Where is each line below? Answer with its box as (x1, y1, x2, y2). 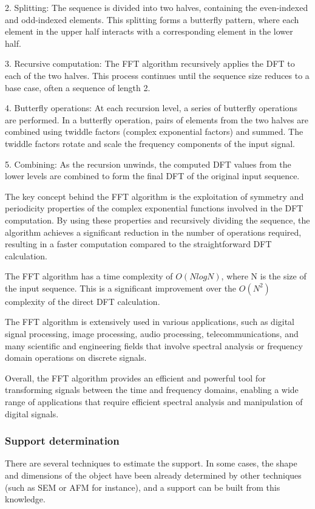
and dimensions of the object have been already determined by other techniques (5, 469, 302, 482)
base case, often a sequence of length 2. (5, 81, 151, 94)
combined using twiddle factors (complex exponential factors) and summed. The (5, 125, 303, 138)
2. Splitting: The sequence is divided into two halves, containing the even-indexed (5, 1, 308, 13)
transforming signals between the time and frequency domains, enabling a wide (5, 383, 299, 396)
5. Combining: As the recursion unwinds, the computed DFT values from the (5, 157, 291, 170)
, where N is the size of (221, 270, 307, 282)
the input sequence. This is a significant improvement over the (5, 281, 237, 294)
